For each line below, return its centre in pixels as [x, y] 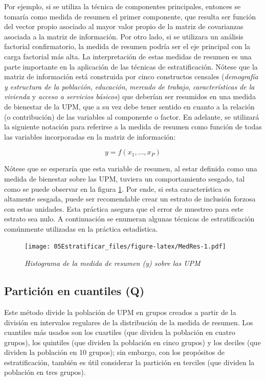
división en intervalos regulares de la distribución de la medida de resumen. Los [129, 322]
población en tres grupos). [45, 372]
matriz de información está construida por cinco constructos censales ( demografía [131, 76]
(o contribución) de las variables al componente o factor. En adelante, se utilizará [132, 116]
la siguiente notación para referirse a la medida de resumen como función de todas [133, 127]
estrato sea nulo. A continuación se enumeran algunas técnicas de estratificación [129, 219]
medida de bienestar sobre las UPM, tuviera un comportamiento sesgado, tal [125, 178]
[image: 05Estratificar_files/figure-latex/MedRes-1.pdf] [125, 247]
